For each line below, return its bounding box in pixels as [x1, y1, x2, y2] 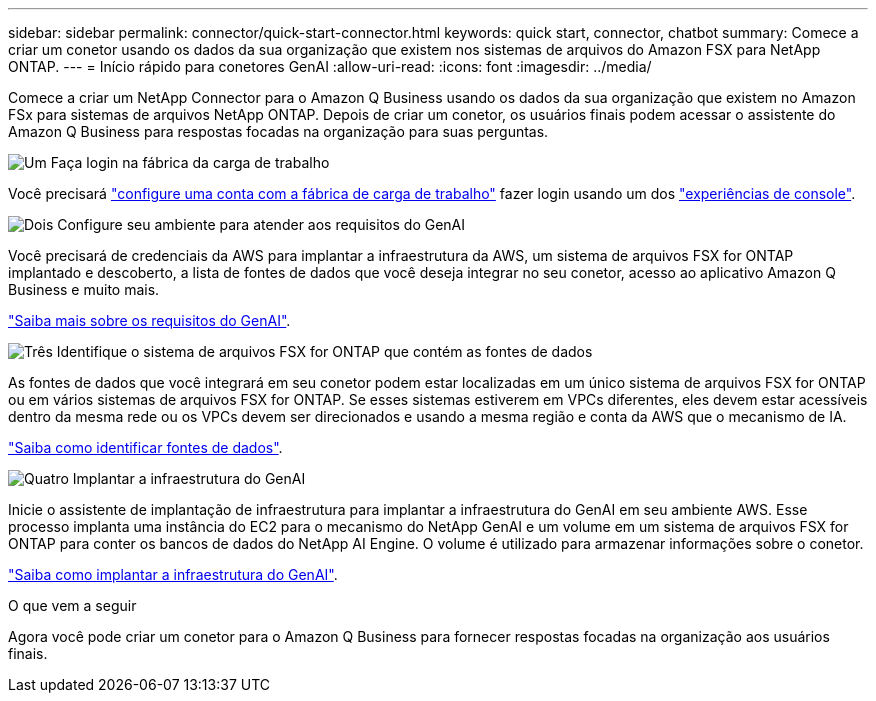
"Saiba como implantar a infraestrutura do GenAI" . [8, 566, 338, 583]
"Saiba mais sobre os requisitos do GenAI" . [8, 312, 291, 329]
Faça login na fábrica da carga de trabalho [50, 154, 330, 171]
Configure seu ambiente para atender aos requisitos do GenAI [57, 216, 466, 233]
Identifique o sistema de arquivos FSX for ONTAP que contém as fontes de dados [56, 343, 593, 360]
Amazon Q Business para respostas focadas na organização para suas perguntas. [8, 123, 549, 140]
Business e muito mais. [8, 281, 160, 298]
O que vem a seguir [8, 597, 137, 614]
